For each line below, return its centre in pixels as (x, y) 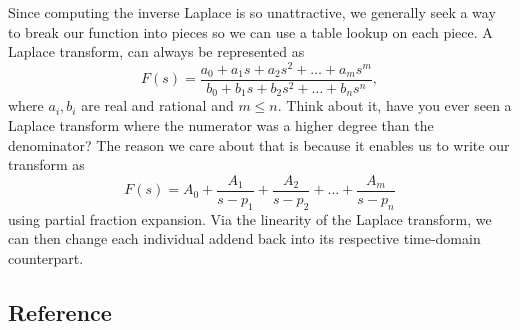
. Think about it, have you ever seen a (394, 105)
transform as (46, 164)
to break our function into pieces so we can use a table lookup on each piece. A (250, 31)
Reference (60, 311)
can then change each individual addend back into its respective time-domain (244, 238)
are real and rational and (157, 105)
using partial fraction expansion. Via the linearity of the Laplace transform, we (250, 218)
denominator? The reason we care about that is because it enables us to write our (259, 144)
